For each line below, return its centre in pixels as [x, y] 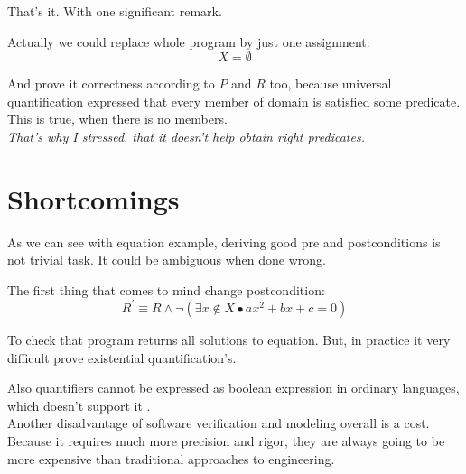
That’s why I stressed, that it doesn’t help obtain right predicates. [186, 136]
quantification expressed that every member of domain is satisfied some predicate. [234, 101]
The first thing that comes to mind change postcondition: [166, 289]
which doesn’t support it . [79, 405]
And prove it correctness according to [111, 84]
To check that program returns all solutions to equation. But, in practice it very [229, 339]
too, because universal [331, 84]
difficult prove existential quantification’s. [122, 357]
